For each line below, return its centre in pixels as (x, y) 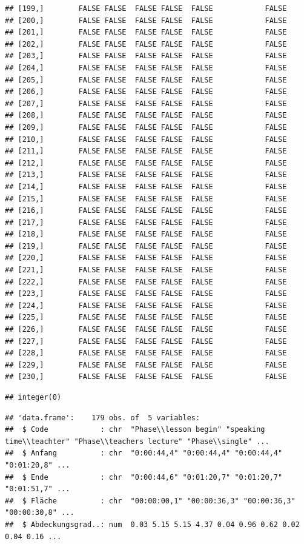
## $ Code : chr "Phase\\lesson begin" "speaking (135, 430)
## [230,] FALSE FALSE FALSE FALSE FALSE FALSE (146, 377)
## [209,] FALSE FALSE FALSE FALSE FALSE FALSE (146, 127)
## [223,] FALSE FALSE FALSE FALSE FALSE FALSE (146, 294)
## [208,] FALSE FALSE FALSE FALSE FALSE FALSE (146, 116)
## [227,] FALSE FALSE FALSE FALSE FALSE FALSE (146, 341)
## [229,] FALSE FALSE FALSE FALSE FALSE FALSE (146, 365)
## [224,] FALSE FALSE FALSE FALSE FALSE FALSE (146, 305)
